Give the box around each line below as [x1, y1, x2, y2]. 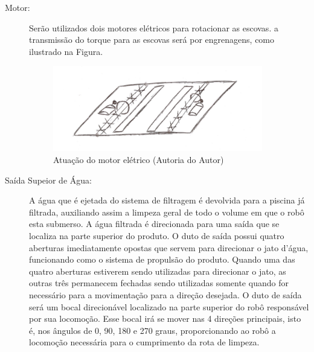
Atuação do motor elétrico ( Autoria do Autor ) [53, 153, 224, 166]
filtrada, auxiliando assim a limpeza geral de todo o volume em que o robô [29, 205, 304, 218]
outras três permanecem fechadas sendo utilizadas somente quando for [29, 277, 289, 289]
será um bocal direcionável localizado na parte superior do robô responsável [29, 300, 309, 313]
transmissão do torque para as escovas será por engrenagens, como [29, 33, 275, 46]
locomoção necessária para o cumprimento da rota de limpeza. [29, 336, 260, 348]
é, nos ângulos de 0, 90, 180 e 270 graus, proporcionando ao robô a [29, 324, 276, 336]
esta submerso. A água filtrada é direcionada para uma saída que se [29, 217, 280, 230]
